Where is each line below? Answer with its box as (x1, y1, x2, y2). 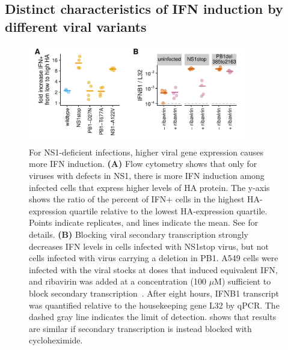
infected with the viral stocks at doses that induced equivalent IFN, (29, 263, 278, 276)
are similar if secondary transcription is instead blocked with (29, 322, 252, 334)
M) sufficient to (214, 275, 271, 288)
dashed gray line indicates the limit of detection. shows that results (29, 310, 277, 323)
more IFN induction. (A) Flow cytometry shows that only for (29, 157, 257, 170)
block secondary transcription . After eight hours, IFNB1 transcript (29, 286, 279, 299)
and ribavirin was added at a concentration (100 (29, 275, 206, 288)
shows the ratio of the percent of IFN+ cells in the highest (29, 193, 245, 205)
